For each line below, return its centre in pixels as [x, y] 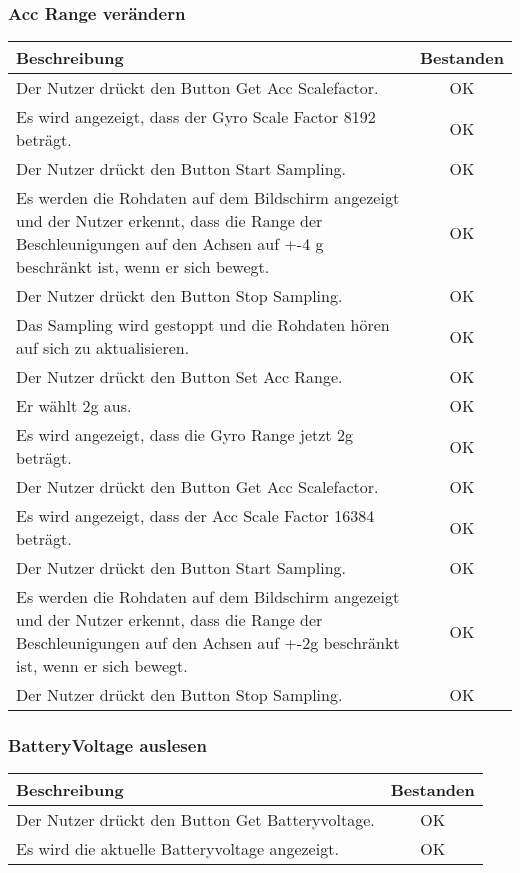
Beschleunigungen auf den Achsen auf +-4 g [170, 244]
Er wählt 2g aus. [74, 406]
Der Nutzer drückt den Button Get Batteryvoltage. [195, 820]
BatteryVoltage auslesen [107, 745]
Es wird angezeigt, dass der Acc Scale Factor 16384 [195, 516]
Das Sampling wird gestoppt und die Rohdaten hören [203, 325]
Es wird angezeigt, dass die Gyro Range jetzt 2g [184, 435]
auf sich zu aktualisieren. [103, 348]
